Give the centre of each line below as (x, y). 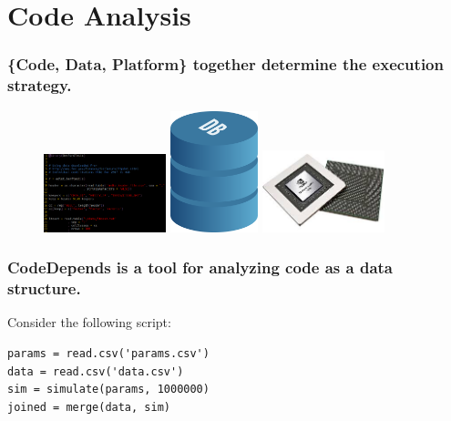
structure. (44, 288)
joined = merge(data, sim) (89, 407)
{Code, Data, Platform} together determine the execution (225, 64)
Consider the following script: (89, 322)
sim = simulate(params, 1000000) (108, 390)
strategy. (40, 85)
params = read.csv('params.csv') (108, 354)
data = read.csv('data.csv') (96, 371)
